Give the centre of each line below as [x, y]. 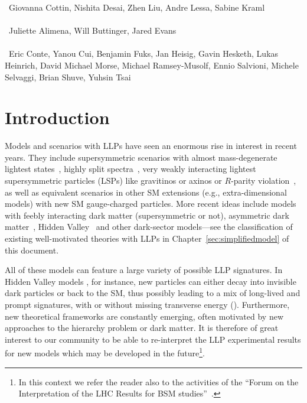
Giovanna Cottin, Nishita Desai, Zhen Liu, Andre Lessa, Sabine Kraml [137, 7]
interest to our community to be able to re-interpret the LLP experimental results [153, 339]
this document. [32, 250]
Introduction [57, 117]
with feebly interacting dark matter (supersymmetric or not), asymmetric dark [147, 215]
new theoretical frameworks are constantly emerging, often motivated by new [144, 316]
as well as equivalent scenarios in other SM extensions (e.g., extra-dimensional [146, 192]
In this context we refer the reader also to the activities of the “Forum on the [159, 381]
